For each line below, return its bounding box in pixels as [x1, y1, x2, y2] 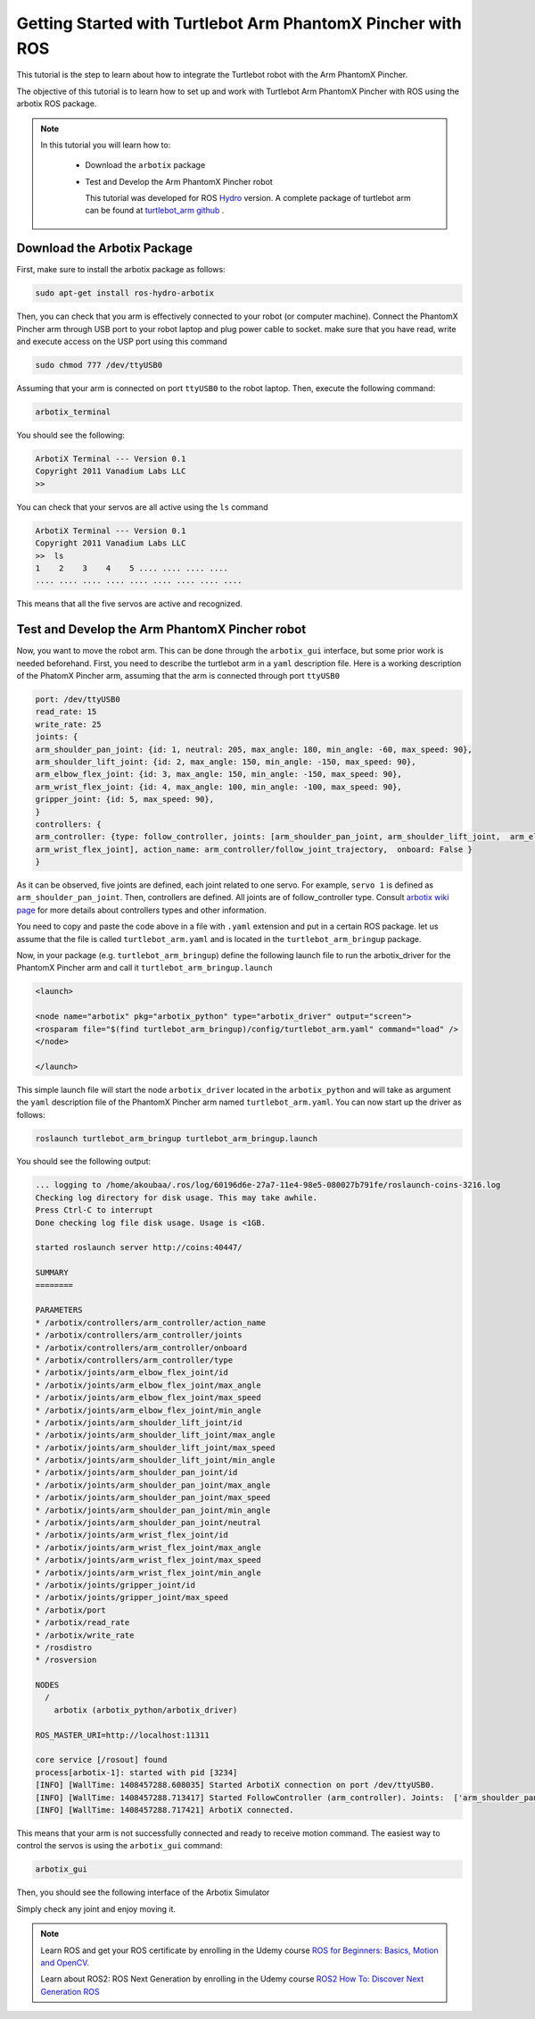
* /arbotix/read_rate [35, 1617, 130, 1628]
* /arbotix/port [35, 1605, 107, 1615]
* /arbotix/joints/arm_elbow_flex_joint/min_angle [35, 1405, 262, 1415]
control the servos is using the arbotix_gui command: [16, 1840, 223, 1851]
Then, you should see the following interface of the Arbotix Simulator [16, 1887, 270, 1898]
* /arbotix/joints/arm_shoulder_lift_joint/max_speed [35, 1442, 276, 1453]
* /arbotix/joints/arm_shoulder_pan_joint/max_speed [35, 1492, 271, 1503]
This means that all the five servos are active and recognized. [16, 598, 243, 609]
